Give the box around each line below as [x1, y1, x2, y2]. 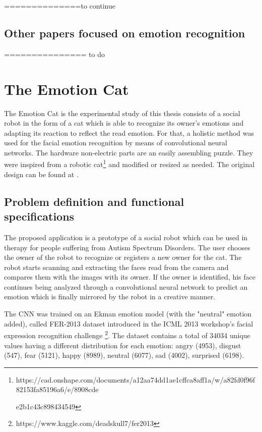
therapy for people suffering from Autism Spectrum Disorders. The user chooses [4, 242, 250, 252]
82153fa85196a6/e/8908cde [16, 384, 99, 395]
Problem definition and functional [4, 193, 184, 209]
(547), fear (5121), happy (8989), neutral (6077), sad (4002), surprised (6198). [4, 350, 244, 360]
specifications [4, 208, 75, 224]
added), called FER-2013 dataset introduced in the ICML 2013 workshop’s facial [4, 318, 253, 329]
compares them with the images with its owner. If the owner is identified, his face [4, 272, 255, 282]
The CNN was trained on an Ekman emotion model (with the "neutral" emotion [4, 308, 252, 319]
